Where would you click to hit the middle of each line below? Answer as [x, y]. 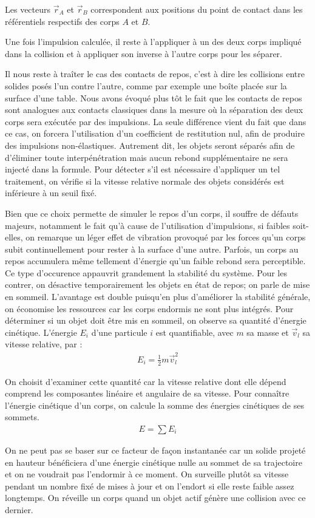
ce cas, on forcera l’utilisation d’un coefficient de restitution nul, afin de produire [155, 133]
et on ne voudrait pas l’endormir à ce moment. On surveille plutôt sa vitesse [147, 474]
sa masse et [268, 332]
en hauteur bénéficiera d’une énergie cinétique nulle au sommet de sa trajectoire [154, 462]
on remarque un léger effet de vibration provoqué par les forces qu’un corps [166, 237]
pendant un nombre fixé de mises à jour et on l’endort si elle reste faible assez [150, 486]
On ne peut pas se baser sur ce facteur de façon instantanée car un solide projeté [155, 450]
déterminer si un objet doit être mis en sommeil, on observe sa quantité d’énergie [156, 320]
